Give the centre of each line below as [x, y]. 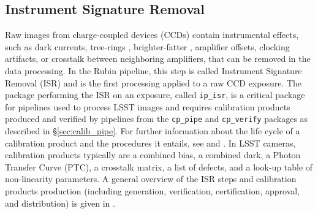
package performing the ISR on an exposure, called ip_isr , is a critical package [155, 95]
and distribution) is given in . [60, 203]
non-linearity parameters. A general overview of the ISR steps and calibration [151, 179]
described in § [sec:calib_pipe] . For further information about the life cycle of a [153, 131]
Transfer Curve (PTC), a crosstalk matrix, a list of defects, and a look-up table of [159, 166]
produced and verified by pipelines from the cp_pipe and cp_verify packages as [157, 119]
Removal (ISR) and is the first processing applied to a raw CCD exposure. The [153, 82]
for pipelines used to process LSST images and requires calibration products [148, 106]
